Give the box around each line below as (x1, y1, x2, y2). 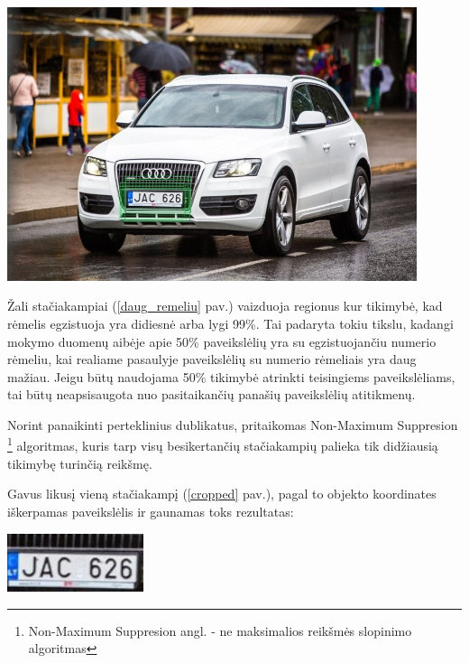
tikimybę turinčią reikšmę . (7, 453, 152, 472)
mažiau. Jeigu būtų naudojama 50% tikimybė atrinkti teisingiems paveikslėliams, (7, 367, 455, 386)
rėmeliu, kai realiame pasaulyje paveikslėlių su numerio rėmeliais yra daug (7, 350, 417, 369)
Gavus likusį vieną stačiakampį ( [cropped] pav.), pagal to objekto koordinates (7, 484, 437, 503)
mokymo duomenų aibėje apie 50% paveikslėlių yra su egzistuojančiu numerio (7, 331, 437, 350)
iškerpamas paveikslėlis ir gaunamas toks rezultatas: (7, 501, 294, 520)
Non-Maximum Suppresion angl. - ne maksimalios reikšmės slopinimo (28, 621, 412, 640)
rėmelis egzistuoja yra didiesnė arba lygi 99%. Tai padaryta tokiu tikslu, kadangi (7, 313, 454, 332)
